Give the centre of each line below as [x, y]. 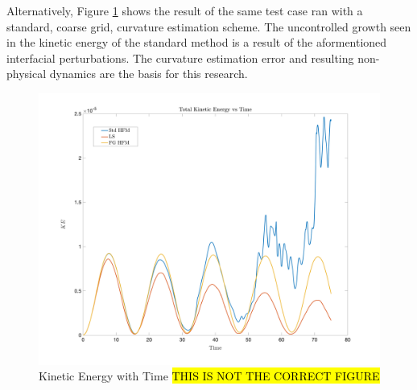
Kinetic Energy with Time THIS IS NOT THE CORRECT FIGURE [209, 376]
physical [27, 74]
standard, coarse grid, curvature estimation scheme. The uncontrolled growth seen [209, 26]
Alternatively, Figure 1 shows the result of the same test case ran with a [185, 10]
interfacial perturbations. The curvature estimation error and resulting [180, 57]
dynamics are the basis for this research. [149, 74]
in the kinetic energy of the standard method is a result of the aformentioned [197, 42]
